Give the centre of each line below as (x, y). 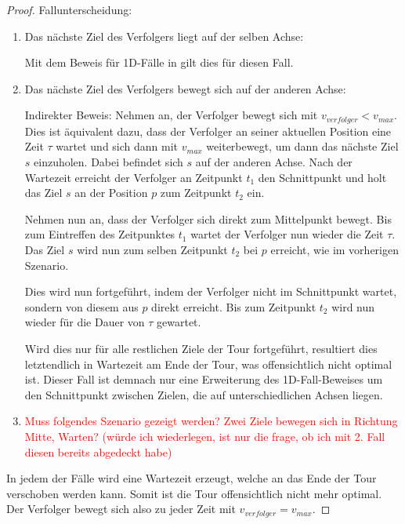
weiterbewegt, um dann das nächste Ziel (302, 146)
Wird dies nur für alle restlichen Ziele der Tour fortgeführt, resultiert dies (201, 348)
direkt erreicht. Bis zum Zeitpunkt (234, 306)
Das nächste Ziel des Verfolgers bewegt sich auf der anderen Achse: (185, 88)
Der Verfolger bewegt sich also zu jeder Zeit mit (121, 509)
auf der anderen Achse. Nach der (274, 162)
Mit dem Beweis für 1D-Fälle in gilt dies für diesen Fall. (159, 62)
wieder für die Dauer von (85, 322)
